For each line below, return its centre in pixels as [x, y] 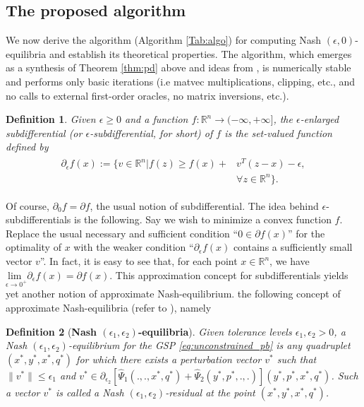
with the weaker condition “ [134, 247]
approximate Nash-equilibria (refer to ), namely [109, 307]
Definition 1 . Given [51, 119]
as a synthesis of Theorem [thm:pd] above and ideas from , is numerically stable [178, 67]
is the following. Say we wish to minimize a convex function [203, 219]
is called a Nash [90, 392]
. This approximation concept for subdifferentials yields [229, 275]
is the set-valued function [278, 132]
